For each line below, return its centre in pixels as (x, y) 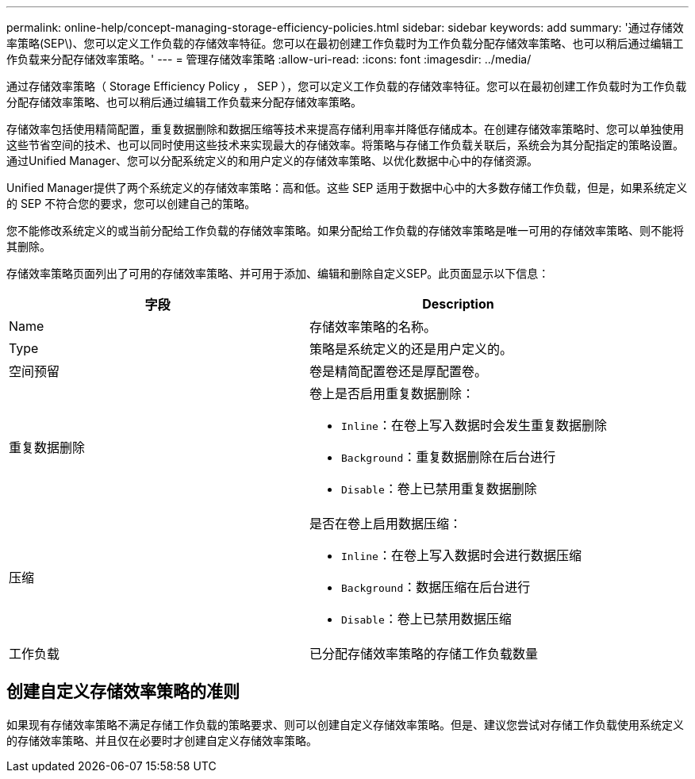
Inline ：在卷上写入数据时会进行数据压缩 (461, 555)
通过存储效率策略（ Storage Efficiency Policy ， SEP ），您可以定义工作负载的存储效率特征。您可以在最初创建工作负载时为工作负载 (347, 86)
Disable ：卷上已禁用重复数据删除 (439, 489)
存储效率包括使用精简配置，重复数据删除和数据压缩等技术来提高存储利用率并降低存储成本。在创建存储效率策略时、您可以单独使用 (345, 129)
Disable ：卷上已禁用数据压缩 (426, 619)
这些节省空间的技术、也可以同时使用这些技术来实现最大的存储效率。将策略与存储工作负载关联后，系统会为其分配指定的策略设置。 (345, 145)
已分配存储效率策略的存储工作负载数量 (423, 654)
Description (458, 304)
